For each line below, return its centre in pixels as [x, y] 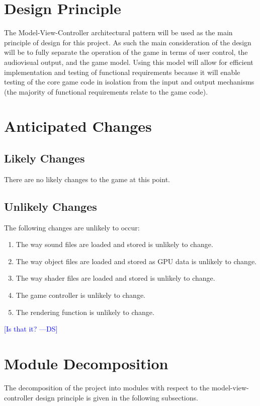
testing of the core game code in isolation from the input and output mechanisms [129, 82]
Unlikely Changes [51, 206]
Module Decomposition [86, 363]
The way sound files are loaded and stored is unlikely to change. [114, 244]
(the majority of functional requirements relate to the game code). [106, 91]
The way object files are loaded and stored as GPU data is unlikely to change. [136, 261]
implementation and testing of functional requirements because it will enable [122, 72]
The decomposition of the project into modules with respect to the [107, 387]
